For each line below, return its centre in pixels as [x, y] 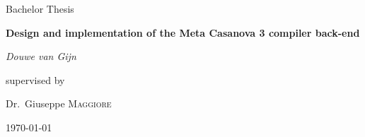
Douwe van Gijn [41, 56]
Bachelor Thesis [40, 8]
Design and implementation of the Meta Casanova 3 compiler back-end [183, 32]
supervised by [35, 79]
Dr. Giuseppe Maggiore [59, 103]
